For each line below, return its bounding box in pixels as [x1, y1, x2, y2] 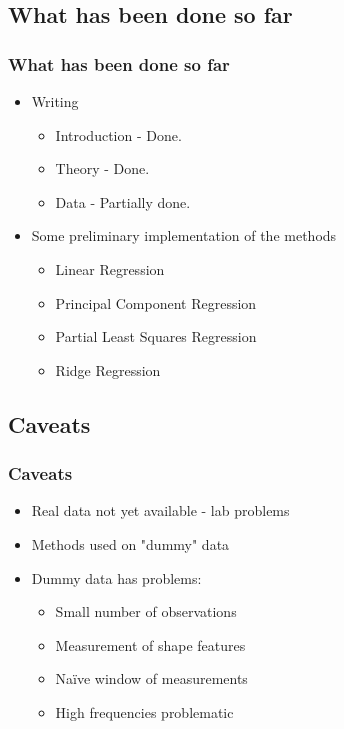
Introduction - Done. [55, 124, 182, 145]
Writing [31, 91, 79, 111]
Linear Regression [55, 258, 165, 279]
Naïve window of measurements [55, 668, 248, 689]
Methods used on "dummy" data [31, 533, 230, 554]
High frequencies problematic [55, 701, 234, 722]
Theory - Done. [55, 158, 150, 179]
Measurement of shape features [55, 634, 246, 655]
